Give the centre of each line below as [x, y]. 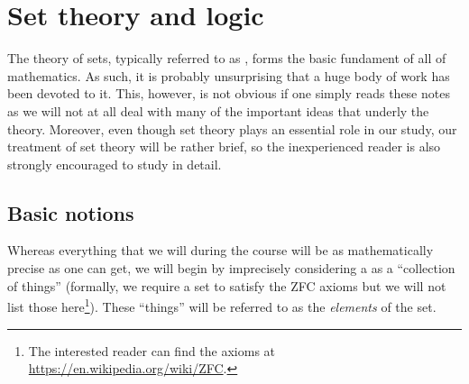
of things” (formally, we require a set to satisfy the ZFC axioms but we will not [227, 285]
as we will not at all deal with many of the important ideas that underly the [218, 110]
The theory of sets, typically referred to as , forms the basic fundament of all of [227, 58]
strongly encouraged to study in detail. [115, 164]
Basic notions [71, 212]
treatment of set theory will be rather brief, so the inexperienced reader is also [224, 146]
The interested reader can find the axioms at [152, 350]
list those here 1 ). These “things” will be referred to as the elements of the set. [222, 305]
